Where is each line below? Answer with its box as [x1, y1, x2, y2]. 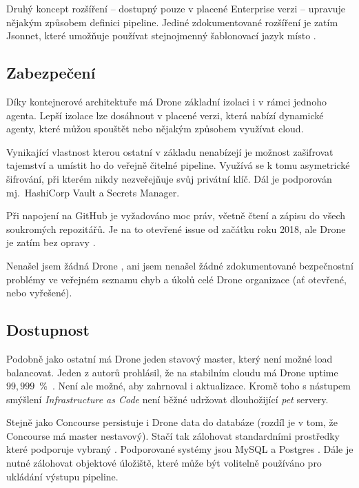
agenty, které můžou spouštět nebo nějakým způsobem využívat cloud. [6, 121, 304, 136]
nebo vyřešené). [6, 285, 72, 300]
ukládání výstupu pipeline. [6, 469, 119, 483]
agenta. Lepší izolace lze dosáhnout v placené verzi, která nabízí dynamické [6, 108, 324, 122]
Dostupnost [6, 319, 90, 340]
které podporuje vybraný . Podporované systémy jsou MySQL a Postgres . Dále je [6, 442, 353, 456]
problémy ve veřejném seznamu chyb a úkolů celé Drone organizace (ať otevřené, [6, 272, 347, 286]
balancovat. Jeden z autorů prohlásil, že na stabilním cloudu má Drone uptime [6, 365, 338, 379]
